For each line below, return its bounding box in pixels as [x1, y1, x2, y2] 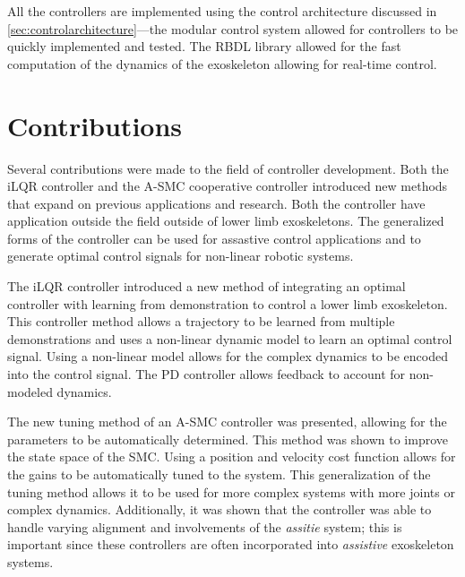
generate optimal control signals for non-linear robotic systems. [7, 246, 354, 265]
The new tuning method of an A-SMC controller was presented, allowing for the [7, 412, 447, 431]
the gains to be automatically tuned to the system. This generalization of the [7, 465, 431, 483]
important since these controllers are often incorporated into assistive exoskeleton [7, 535, 454, 554]
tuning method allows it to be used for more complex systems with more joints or [7, 482, 455, 501]
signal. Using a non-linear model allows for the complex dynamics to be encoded [7, 347, 448, 366]
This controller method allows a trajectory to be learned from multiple [7, 312, 395, 331]
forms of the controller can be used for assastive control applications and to [7, 228, 421, 247]
